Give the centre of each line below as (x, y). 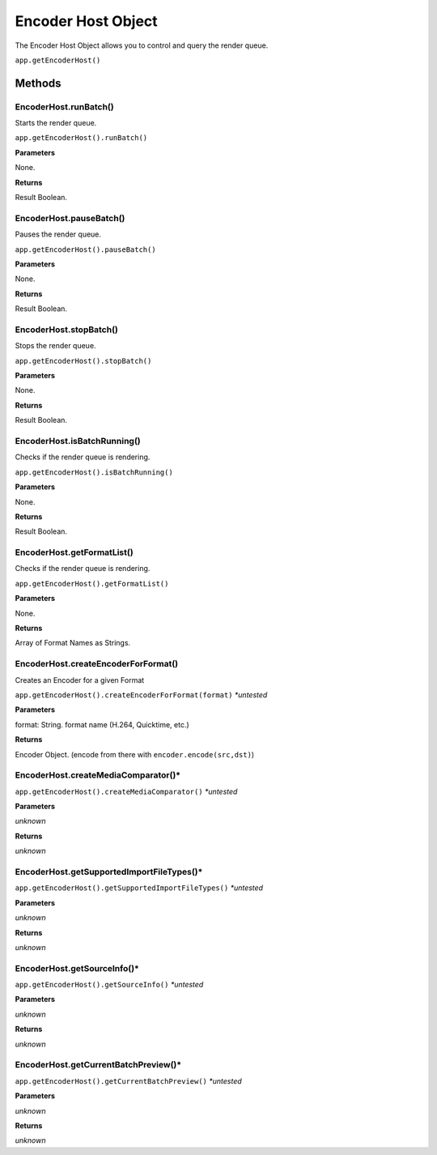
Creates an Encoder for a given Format (80, 680)
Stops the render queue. (55, 346)
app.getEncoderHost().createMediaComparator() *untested (126, 791)
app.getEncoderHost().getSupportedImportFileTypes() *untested (139, 888)
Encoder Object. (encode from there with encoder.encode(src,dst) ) (135, 754)
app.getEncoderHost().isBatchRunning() (94, 472)
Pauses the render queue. (58, 234)
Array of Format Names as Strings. (73, 643)
